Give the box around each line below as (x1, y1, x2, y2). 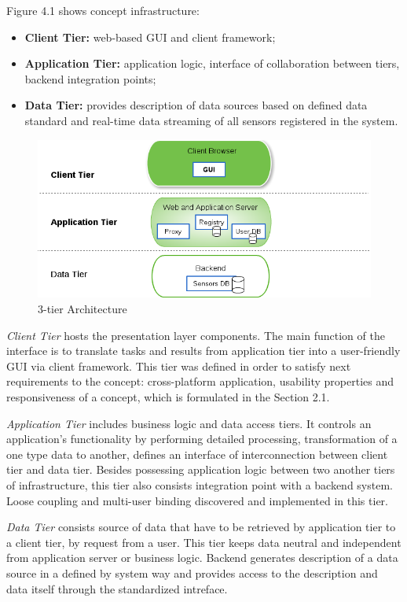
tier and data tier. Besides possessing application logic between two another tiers (6, 461, 395, 478)
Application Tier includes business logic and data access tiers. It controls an (6, 415, 372, 431)
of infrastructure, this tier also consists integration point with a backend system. (6, 477, 393, 493)
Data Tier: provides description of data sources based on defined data (24, 97, 368, 113)
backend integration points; (24, 70, 156, 87)
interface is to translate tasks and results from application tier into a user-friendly (6, 342, 401, 359)
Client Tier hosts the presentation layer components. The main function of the (6, 327, 385, 343)
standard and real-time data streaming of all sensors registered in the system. (24, 112, 398, 128)
